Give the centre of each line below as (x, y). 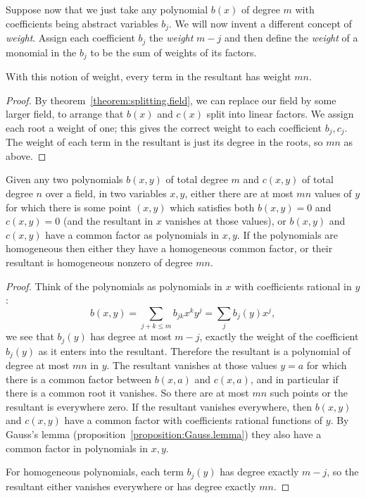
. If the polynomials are (288, 234)
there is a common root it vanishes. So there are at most (127, 393)
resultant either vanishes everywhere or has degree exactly (131, 486)
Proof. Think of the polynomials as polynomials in (114, 286)
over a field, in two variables (106, 193)
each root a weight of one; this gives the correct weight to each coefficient (164, 127)
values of (333, 193)
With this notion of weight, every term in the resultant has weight (149, 76)
